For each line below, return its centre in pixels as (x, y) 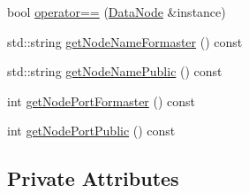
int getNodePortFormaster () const (102, 100)
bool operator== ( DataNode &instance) (117, 12)
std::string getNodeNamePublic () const (115, 71)
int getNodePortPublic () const (91, 131)
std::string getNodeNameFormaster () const (125, 41)
